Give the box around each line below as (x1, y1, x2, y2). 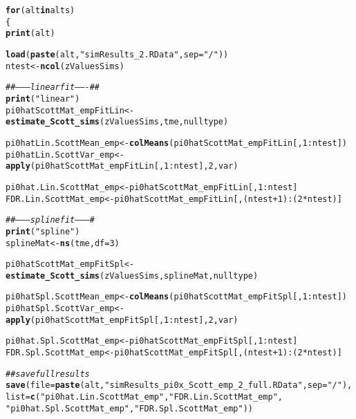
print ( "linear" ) (6, 93, 80, 104)
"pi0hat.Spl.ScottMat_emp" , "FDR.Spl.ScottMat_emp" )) (6, 403, 253, 413)
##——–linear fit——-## (6, 82, 100, 93)
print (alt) (6, 28, 55, 39)
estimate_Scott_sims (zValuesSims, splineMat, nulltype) (6, 270, 259, 281)
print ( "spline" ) (6, 226, 80, 236)
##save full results (6, 369, 90, 379)
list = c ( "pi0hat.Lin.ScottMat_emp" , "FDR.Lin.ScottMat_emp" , (6, 392, 283, 402)
